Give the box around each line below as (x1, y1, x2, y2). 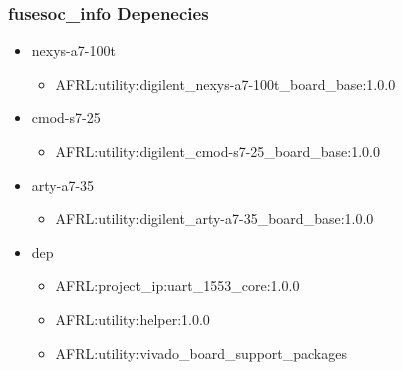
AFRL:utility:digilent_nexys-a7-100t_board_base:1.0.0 (55, 73, 396, 94)
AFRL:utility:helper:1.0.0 (55, 308, 210, 329)
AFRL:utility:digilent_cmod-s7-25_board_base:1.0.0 (55, 141, 380, 161)
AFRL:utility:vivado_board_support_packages (55, 342, 347, 363)
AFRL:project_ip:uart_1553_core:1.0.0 (55, 275, 300, 296)
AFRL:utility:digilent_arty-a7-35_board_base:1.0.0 (55, 208, 374, 229)
